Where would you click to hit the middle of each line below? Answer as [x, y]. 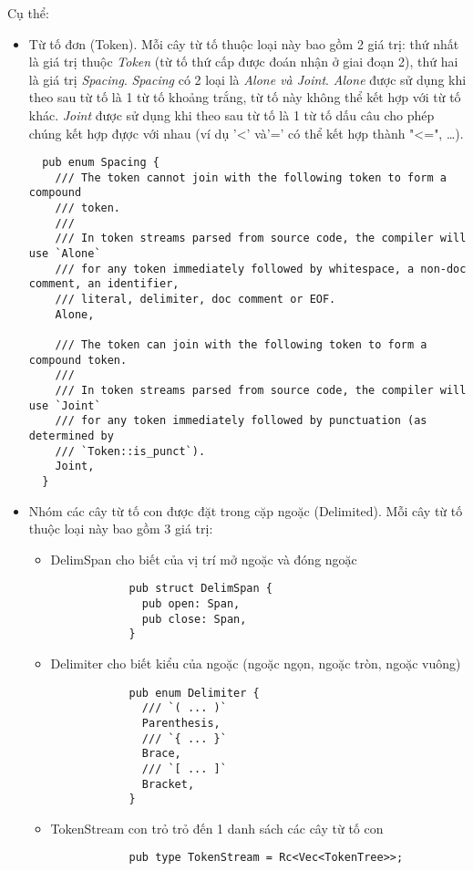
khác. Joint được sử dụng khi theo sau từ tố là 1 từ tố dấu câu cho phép [231, 114]
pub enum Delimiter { [194, 693]
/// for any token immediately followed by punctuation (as [241, 421]
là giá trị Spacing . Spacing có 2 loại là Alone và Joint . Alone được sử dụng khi [247, 79]
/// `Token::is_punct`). [130, 451]
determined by [71, 435]
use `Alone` [65, 254]
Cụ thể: [28, 13]
